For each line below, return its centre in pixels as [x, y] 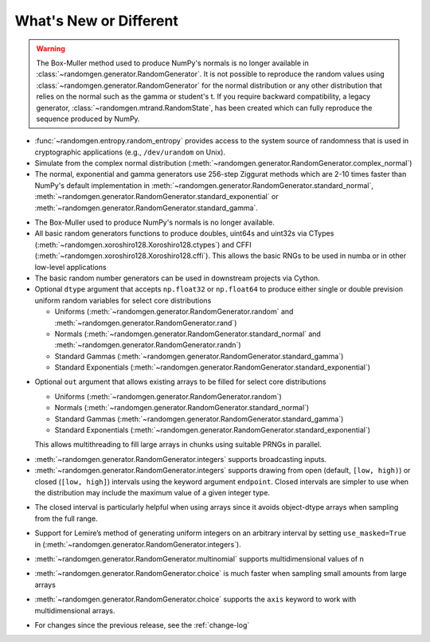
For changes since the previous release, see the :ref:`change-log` [142, 624]
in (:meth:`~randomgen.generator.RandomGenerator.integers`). [138, 544]
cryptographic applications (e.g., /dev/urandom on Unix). [130, 152]
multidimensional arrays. [75, 610]
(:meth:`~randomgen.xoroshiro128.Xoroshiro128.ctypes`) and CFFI [143, 245]
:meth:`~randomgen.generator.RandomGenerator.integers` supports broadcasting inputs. [180, 459]
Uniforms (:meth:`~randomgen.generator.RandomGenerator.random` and [174, 311]
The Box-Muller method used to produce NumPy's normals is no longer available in [173, 63]
